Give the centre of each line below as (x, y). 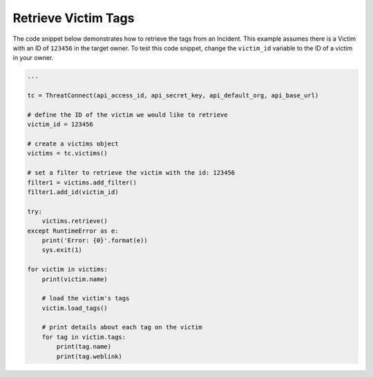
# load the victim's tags (86, 298)
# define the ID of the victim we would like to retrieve (127, 115)
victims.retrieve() (75, 221)
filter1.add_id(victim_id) (73, 192)
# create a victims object (73, 144)
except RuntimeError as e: (73, 231)
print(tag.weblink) (89, 356)
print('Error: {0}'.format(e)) (95, 240)
